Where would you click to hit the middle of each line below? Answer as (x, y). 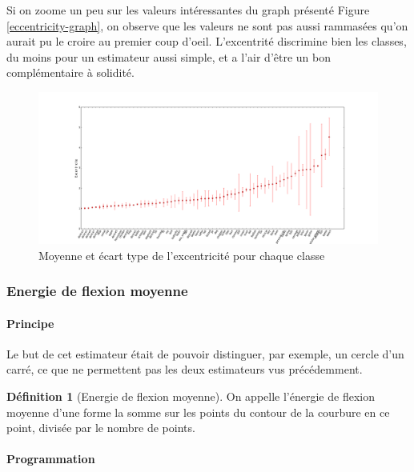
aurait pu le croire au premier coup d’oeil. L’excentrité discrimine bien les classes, (207, 41)
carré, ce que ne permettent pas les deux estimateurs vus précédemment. (185, 369)
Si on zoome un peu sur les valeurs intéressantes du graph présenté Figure (188, 10)
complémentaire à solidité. (70, 72)
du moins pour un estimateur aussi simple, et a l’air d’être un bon (169, 56)
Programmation (51, 459)
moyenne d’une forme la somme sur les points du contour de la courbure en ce (198, 412)
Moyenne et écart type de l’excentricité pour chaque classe (182, 255)
